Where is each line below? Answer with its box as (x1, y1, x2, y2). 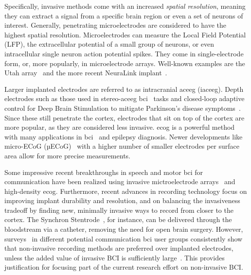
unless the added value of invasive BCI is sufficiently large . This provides (4, 252, 225, 262)
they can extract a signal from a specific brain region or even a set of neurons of (4, 10, 243, 20)
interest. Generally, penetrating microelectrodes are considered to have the (4, 20, 226, 30)
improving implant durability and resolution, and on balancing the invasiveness (4, 195, 240, 206)
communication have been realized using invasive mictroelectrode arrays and (4, 176, 235, 187)
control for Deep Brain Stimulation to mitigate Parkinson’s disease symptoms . (4, 103, 241, 113)
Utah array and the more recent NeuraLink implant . (4, 68, 167, 78)
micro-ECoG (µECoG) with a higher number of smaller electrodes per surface (4, 141, 239, 151)
